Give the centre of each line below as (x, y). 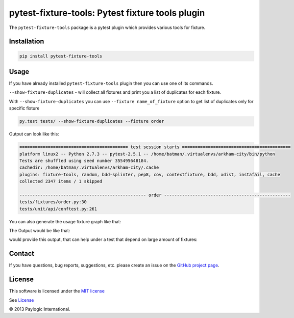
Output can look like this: (34, 134)
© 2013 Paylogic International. (40, 309)
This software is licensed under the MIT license (57, 291)
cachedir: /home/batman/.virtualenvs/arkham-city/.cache (89, 168)
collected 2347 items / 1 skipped (61, 181)
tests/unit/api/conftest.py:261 (58, 209)
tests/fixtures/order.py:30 (53, 202)
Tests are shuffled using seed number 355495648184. (84, 160)
